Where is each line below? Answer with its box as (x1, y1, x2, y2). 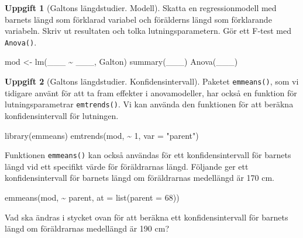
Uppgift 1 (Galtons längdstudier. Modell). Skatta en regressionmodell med (5, 2, 277, 13)
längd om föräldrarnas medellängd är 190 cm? (5, 222, 170, 235)
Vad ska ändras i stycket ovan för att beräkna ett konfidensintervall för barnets (5, 211, 288, 223)
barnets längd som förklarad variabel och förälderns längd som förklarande (5, 13, 272, 25)
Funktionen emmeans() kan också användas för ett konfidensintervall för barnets (5, 149, 291, 161)
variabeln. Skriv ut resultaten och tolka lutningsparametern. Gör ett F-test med (5, 24, 292, 37)
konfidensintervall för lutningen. (5, 109, 119, 121)
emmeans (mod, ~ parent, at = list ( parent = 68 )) (5, 191, 180, 203)
